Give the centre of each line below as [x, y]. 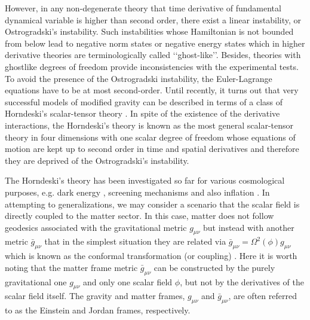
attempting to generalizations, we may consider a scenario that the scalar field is [152, 204]
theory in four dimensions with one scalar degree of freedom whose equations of [150, 137]
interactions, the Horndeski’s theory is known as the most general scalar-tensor [149, 125]
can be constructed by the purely [214, 267]
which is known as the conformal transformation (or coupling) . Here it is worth [151, 256]
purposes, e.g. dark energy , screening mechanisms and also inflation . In [137, 192]
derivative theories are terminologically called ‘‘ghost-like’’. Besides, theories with [153, 55]
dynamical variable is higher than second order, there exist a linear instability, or [153, 19]
